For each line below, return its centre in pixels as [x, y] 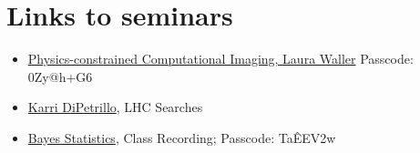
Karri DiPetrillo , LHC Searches [115, 107]
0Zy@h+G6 [60, 76]
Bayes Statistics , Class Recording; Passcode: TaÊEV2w [182, 137]
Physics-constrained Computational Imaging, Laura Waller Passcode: [220, 59]
